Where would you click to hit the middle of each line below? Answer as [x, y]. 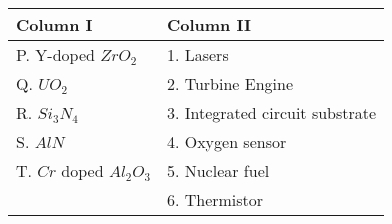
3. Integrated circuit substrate [271, 112]
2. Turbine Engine [230, 83]
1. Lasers [197, 54]
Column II [208, 24]
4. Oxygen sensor [226, 141]
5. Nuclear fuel [218, 170]
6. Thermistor [215, 199]
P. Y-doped [55, 54]
